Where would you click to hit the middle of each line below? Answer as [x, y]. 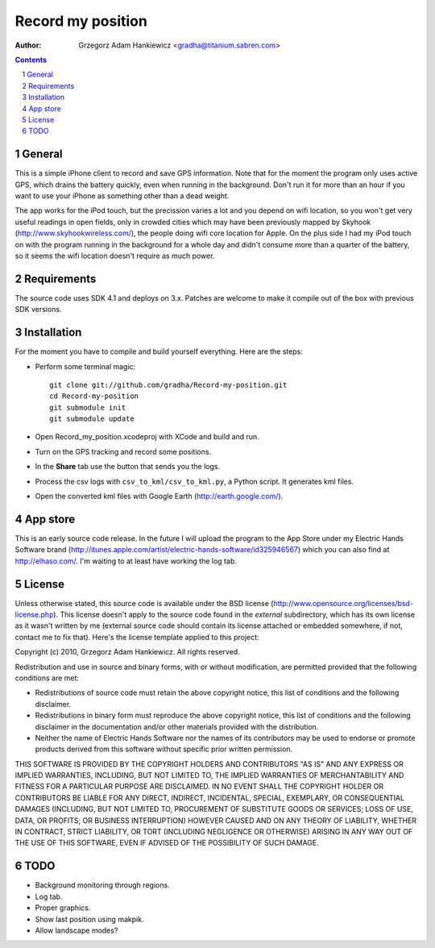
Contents [31, 60]
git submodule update [92, 419]
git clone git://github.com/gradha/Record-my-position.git [168, 385]
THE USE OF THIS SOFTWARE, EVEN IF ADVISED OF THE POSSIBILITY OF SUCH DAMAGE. [167, 843]
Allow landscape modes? [77, 930]
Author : [28, 45]
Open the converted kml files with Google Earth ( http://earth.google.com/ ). [159, 497]
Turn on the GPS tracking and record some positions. [123, 451]
